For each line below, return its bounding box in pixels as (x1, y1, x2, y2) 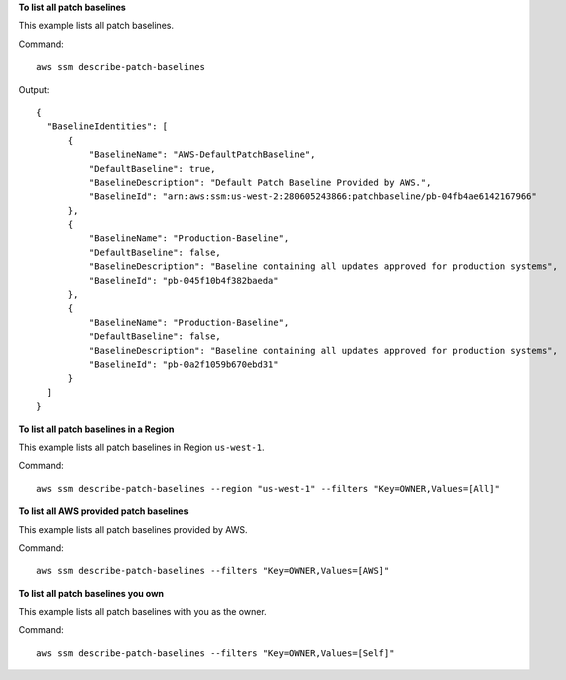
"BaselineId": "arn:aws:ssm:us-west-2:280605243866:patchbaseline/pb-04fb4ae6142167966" (88, 191, 537, 202)
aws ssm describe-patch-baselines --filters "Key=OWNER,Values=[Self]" (36, 647, 395, 659)
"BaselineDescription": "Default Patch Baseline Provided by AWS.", (88, 176, 432, 188)
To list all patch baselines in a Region (18, 423, 175, 435)
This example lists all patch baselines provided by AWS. (18, 523, 249, 535)
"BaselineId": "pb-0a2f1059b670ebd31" (88, 358, 279, 370)
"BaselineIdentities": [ (46, 121, 169, 132)
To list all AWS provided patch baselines (18, 505, 189, 517)
